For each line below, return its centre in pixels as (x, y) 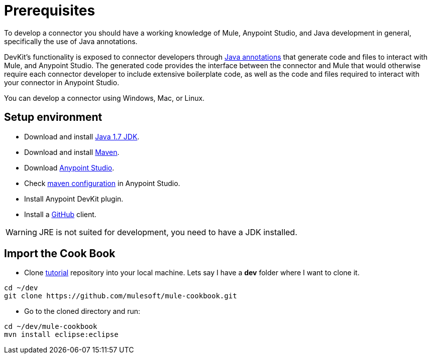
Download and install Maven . (72, 152)
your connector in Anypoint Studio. (62, 82)
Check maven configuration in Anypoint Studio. (102, 183)
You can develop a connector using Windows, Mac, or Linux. (104, 98)
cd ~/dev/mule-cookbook (51, 327)
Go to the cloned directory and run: (82, 311)
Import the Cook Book (60, 254)
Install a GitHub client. (60, 214)
